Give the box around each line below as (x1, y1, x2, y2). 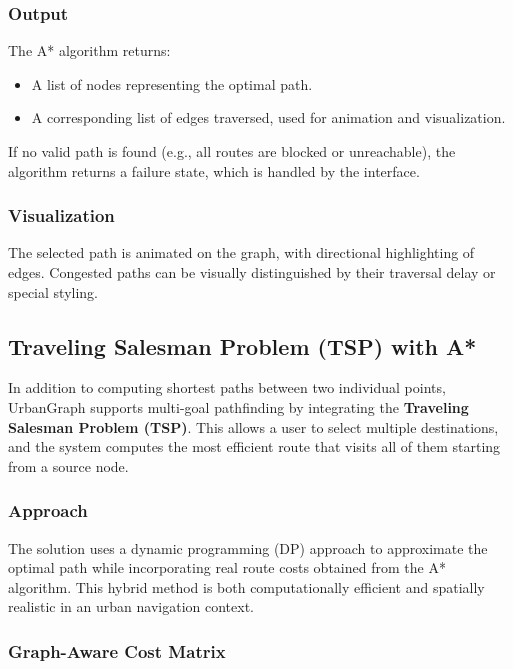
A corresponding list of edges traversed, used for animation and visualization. (31, 107, 506, 128)
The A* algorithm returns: (8, 40, 171, 61)
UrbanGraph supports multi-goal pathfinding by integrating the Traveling (8, 396, 469, 417)
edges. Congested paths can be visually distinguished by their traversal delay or (8, 262, 496, 282)
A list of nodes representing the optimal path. (31, 73, 313, 94)
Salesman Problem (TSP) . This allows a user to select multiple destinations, (8, 416, 499, 437)
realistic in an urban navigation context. (8, 596, 254, 617)
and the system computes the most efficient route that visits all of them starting (8, 436, 501, 457)
